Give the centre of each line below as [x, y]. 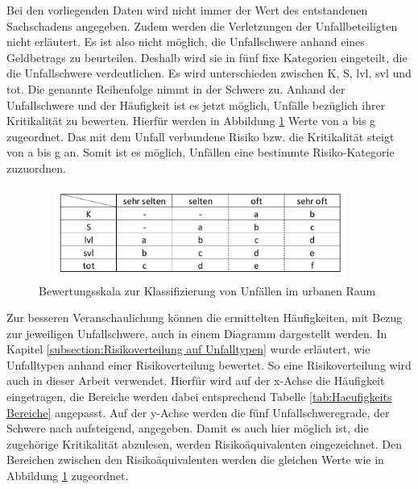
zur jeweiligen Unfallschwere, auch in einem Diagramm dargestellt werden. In [197, 333]
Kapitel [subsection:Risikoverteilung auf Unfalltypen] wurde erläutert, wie [188, 349]
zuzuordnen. [36, 167]
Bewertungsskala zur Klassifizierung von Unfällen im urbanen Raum [207, 290]
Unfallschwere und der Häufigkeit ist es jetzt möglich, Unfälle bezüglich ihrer [196, 104]
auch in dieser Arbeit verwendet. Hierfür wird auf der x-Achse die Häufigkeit [196, 380]
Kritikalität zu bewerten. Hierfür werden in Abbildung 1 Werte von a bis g [191, 121]
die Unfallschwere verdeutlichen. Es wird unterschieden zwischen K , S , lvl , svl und [209, 73]
